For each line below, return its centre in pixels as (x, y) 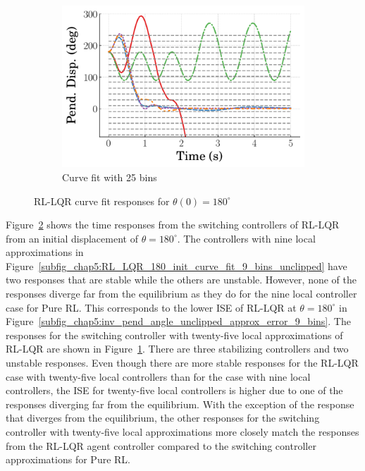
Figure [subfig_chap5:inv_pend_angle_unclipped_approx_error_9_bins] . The (178, 321)
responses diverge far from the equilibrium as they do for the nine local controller (181, 294)
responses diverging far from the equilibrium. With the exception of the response (180, 404)
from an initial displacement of (72, 238)
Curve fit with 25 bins (110, 177)
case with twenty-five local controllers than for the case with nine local (158, 376)
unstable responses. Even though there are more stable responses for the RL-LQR (182, 363)
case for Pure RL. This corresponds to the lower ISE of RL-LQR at (151, 307)
